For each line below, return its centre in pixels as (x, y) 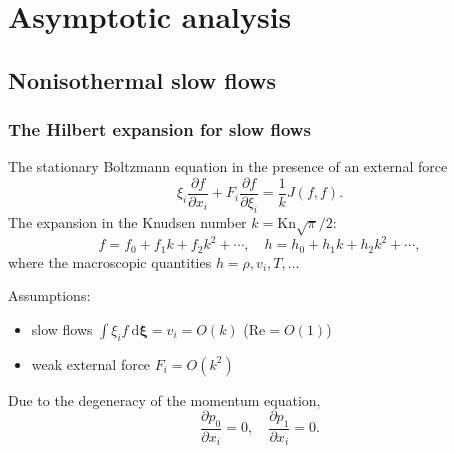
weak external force (91, 363)
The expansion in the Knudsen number (127, 221)
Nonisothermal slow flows (142, 79)
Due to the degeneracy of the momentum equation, (164, 399)
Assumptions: (49, 295)
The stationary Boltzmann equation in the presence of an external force (228, 166)
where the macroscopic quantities (110, 261)
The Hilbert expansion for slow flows (159, 129)
